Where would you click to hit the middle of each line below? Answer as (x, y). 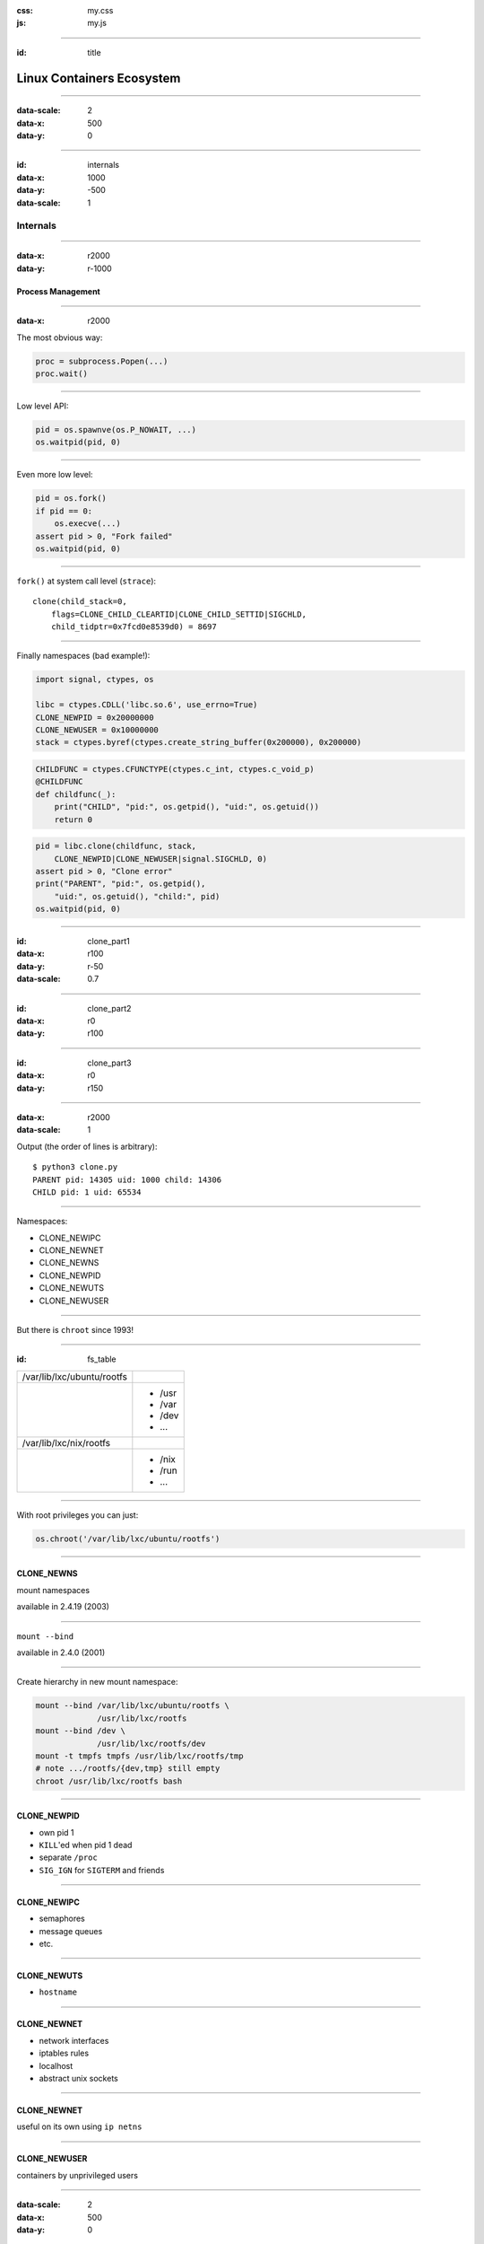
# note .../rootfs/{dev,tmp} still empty (128, 1769)
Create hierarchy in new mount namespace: (97, 1682)
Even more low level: (55, 475)
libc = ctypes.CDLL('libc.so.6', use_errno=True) (147, 705)
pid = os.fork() (71, 499)
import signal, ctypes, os (95, 679)
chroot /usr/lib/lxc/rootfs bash (109, 1781)
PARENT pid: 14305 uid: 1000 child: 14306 (127, 1179)
